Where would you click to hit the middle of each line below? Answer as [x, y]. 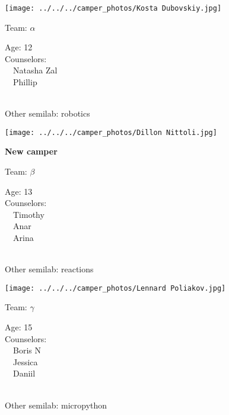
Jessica [25, 361]
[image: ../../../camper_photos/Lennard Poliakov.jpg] [115, 288]
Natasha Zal [35, 70]
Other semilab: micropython [56, 405]
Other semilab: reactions [49, 269]
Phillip [25, 82]
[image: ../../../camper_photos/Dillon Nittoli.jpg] [111, 132]
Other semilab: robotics [47, 113]
